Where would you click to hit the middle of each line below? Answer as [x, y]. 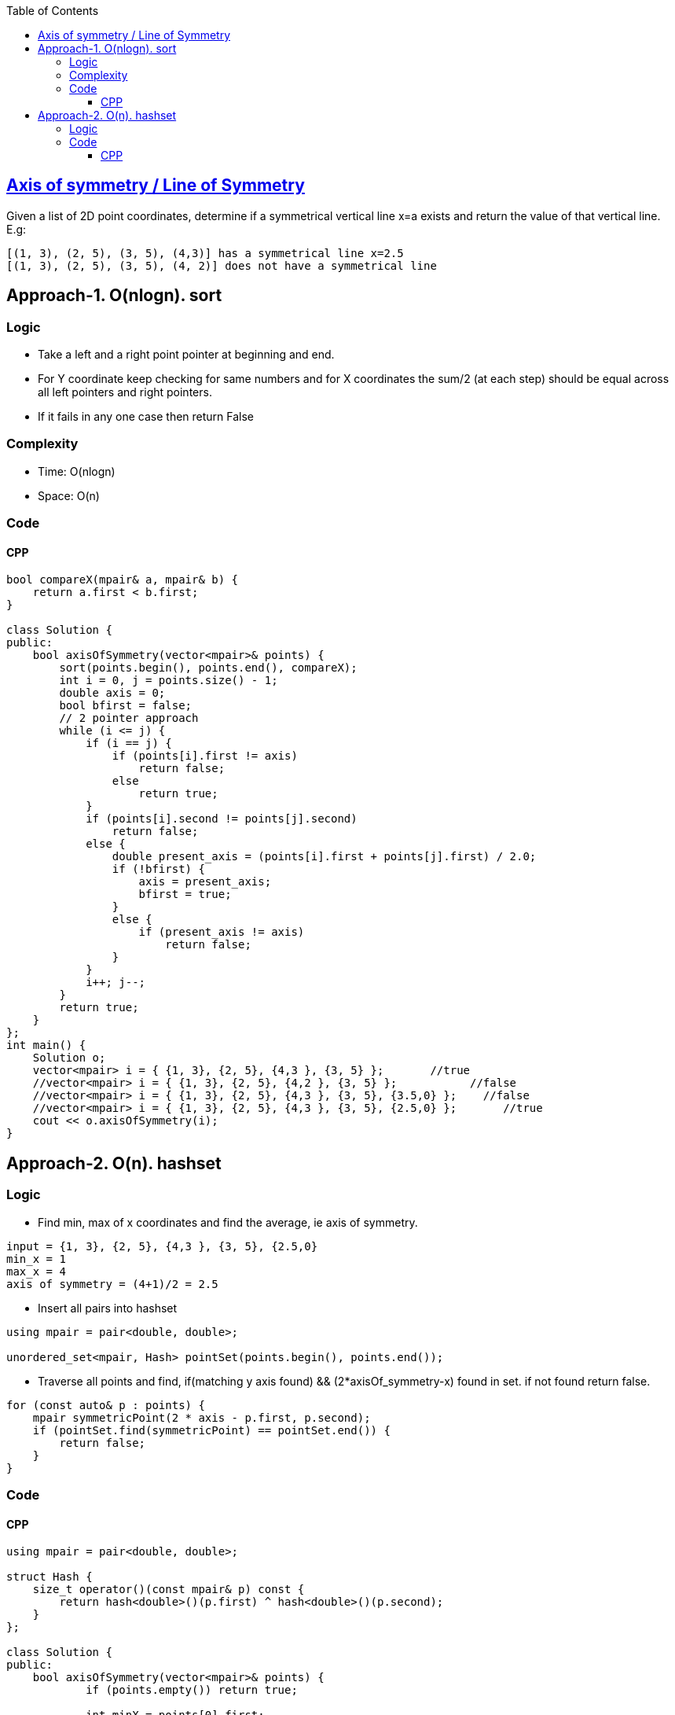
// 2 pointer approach [129, 718]
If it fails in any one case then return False [146, 417]
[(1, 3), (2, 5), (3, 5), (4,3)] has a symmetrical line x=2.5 [205, 253]
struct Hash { [50, 1577]
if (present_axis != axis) [222, 932]
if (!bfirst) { [158, 869]
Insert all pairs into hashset [108, 1308]
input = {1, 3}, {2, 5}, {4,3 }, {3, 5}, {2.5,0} [162, 1246]
